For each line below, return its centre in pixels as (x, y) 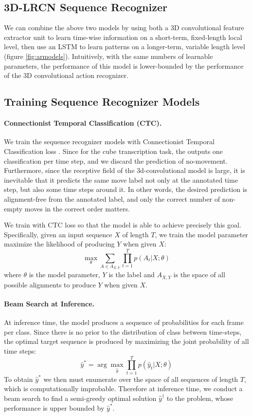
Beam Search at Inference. (49, 304)
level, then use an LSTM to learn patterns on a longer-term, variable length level (125, 47)
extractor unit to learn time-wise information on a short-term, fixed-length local (123, 37)
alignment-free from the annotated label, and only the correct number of (112, 199)
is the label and (132, 274)
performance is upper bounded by (54, 407)
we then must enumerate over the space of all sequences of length (141, 379)
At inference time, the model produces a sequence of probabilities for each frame (124, 322)
